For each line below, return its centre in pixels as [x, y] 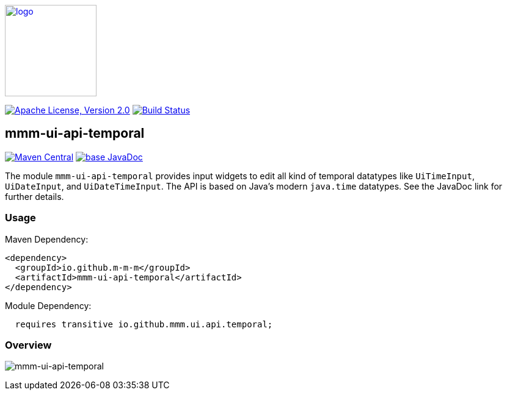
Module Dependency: [48, 305]
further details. [35, 196]
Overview [28, 345]
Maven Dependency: [47, 239]
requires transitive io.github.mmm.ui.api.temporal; [144, 324]
